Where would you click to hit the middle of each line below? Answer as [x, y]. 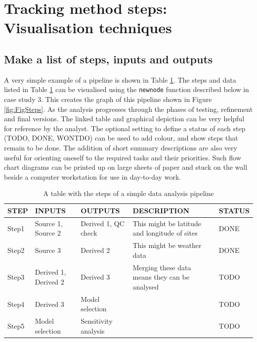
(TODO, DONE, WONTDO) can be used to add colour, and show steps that [121, 138]
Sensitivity [97, 321]
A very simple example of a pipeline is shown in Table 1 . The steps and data [120, 79]
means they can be [161, 277]
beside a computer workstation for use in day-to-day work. [93, 176]
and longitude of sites [165, 233]
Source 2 [48, 233]
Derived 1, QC [103, 223]
